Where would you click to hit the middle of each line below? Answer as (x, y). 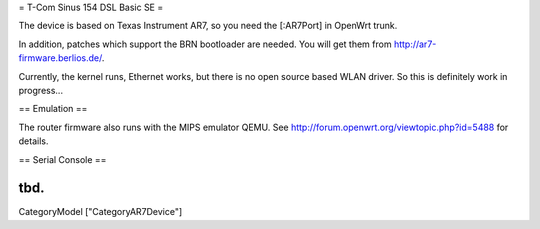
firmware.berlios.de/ (60, 58)
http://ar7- (415, 44)
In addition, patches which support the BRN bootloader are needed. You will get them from (205, 44)
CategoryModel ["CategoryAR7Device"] (100, 212)
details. (33, 141)
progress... (41, 90)
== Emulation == (53, 109)
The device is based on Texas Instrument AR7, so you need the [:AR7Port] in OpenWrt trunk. (208, 26)
